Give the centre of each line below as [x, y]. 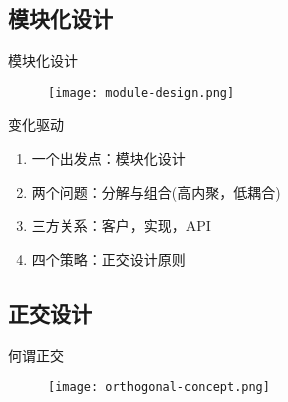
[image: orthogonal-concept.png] [159, 387]
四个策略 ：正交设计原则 [108, 258]
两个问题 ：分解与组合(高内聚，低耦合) [156, 191]
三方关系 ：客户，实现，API [121, 225]
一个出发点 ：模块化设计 [108, 158]
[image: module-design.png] [141, 92]
